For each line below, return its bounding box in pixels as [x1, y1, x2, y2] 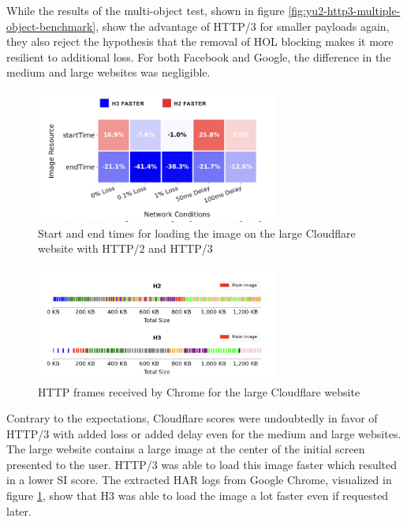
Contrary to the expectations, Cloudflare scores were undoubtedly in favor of [6, 410, 378, 426]
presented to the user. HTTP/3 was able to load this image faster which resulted [6, 456, 398, 472]
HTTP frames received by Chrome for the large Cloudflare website [38, 383, 360, 400]
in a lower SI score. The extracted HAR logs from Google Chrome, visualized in [6, 471, 392, 488]
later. [6, 502, 32, 519]
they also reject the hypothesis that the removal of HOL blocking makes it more [6, 33, 394, 50]
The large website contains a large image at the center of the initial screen [6, 441, 365, 457]
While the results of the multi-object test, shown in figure [6, 2, 285, 18]
